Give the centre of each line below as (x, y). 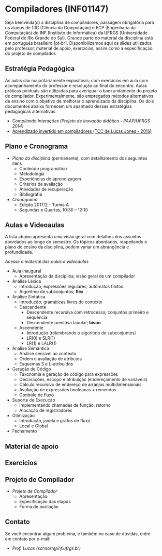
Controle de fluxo (37, 395)
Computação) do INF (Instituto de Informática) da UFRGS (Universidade (76, 33)
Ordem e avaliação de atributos (51, 359)
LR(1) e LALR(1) (42, 343)
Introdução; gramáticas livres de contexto (61, 302)
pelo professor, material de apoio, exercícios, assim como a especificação (79, 48)
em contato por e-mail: (28, 539)
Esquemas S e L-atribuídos (46, 364)
